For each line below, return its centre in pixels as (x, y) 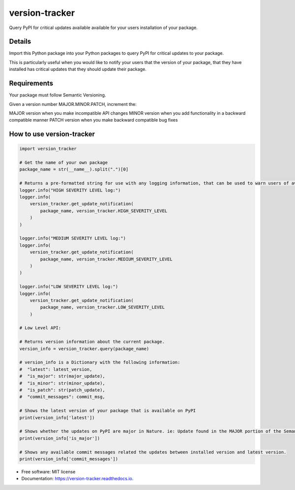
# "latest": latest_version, (56, 369)
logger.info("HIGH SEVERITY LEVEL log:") (70, 190)
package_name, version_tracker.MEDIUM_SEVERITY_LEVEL (106, 259)
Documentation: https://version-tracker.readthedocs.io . (77, 479)
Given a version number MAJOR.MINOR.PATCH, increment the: (73, 104)
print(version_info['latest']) (57, 418)
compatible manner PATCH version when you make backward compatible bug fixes (93, 120)
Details (20, 42)
